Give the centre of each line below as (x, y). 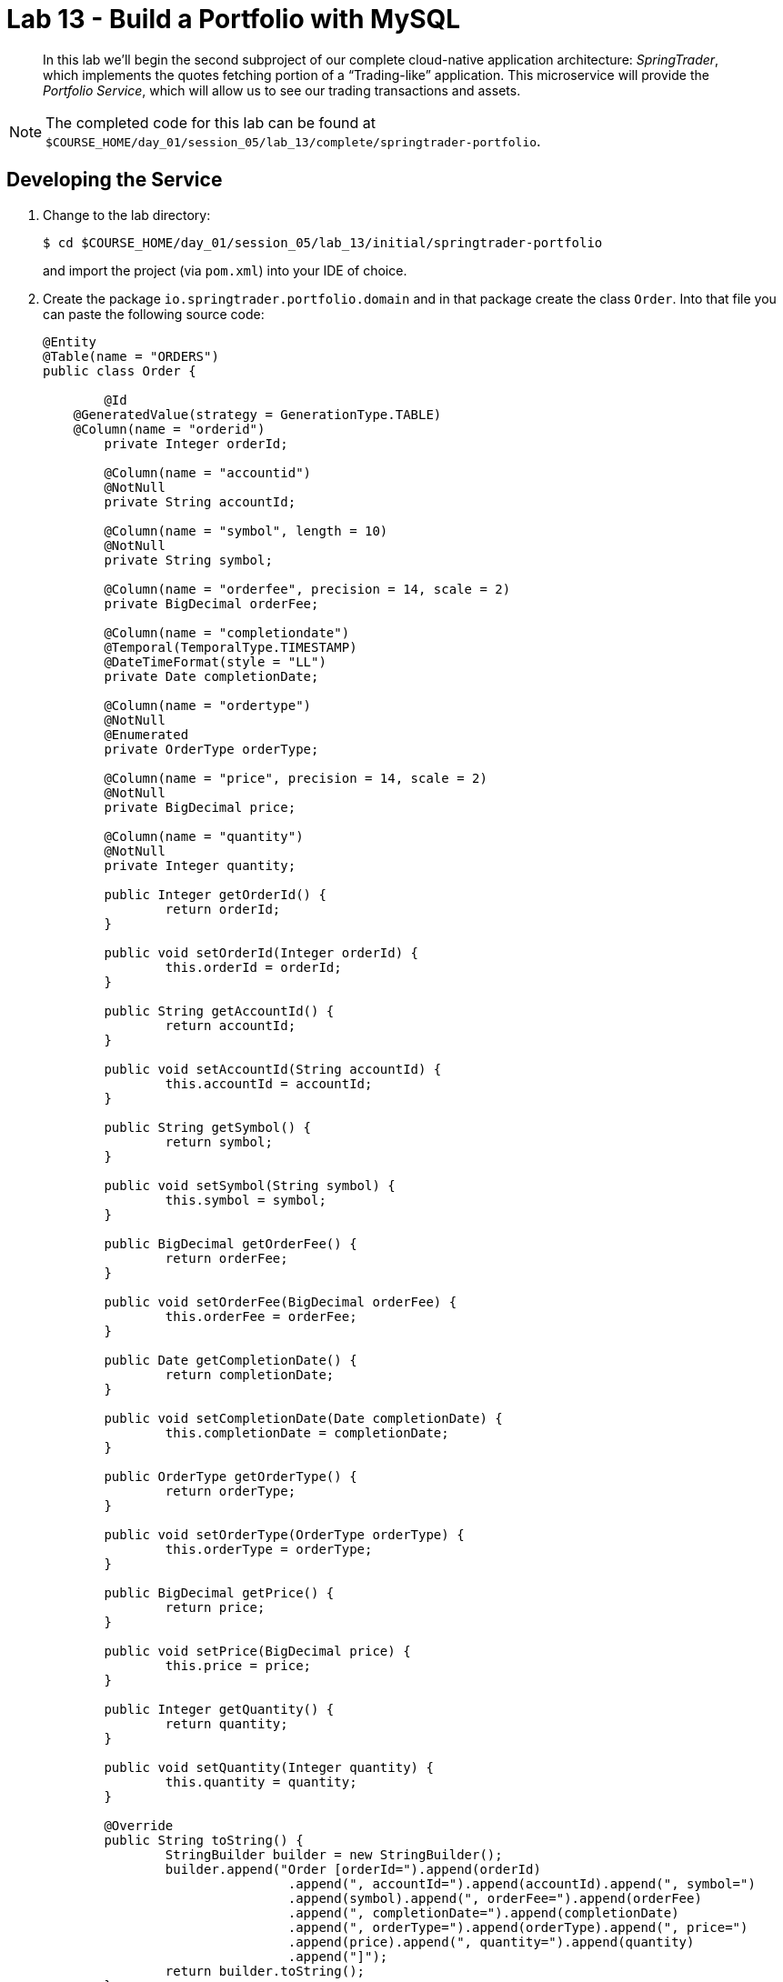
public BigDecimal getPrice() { (219, 1592)
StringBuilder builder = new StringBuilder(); (334, 1854)
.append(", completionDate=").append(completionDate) (483, 1912)
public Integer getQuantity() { (219, 1709)
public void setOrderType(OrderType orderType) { (284, 1534)
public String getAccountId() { (219, 1011)
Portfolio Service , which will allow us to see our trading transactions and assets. (282, 90)
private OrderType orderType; (211, 749)
